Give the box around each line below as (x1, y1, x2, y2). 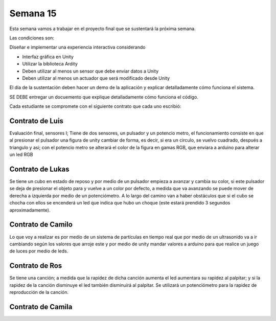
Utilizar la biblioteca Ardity (22, 61, 78, 67)
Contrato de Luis (9, 117, 64, 125)
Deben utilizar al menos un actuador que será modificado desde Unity (22, 75, 170, 81)
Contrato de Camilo (9, 220, 73, 229)
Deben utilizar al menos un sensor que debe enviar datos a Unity (22, 68, 159, 74)
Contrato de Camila (9, 302, 73, 311)
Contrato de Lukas (9, 165, 70, 173)
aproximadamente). (9, 207, 51, 213)
